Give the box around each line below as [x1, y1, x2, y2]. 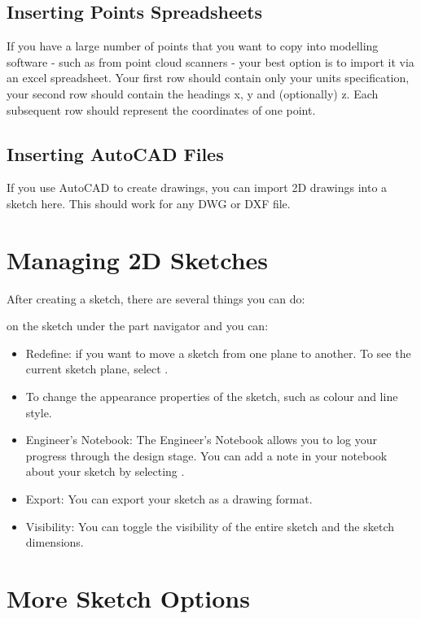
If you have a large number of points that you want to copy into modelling [7, 37, 379, 54]
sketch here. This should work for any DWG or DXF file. [7, 194, 291, 211]
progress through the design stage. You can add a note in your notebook [25, 447, 388, 464]
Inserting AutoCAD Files [7, 141, 224, 166]
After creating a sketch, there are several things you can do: [7, 290, 305, 307]
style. [25, 403, 52, 421]
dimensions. [25, 534, 84, 551]
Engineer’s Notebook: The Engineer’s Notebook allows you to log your [25, 431, 378, 448]
